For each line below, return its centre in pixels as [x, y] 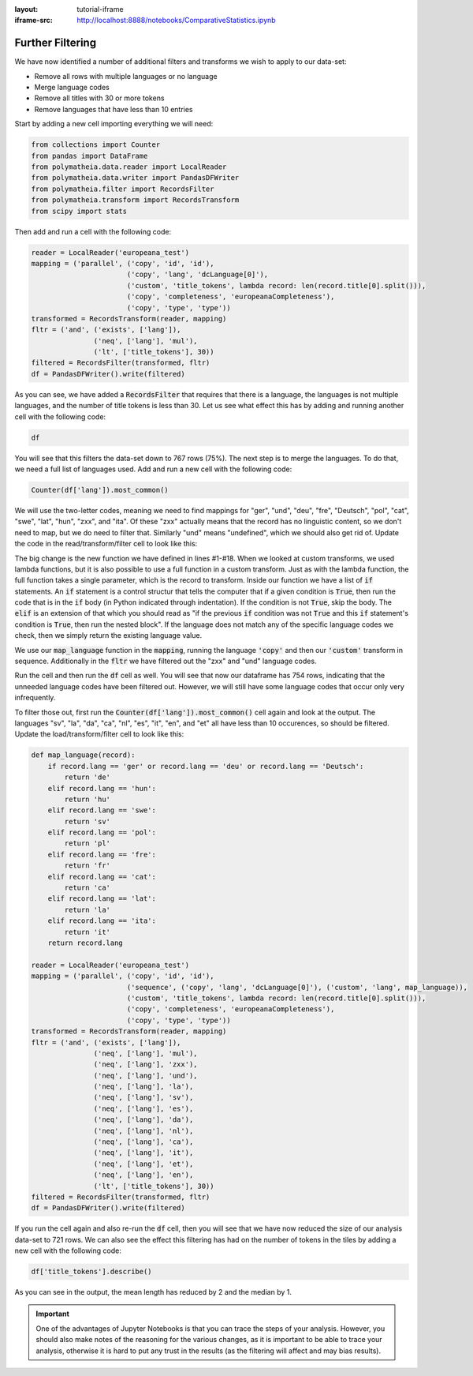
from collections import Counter [96, 145]
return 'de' [87, 777]
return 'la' [87, 909]
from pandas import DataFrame [89, 156]
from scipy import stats [79, 211]
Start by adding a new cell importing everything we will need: [114, 124]
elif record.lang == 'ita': [102, 921]
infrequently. [35, 698]
